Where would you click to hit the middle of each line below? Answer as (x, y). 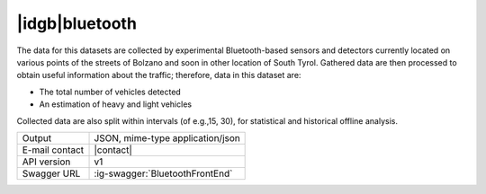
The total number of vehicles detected (110, 92)
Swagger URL (51, 173)
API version (46, 162)
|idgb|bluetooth (76, 23)
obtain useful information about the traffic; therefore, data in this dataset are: (159, 75)
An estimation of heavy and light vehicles (116, 104)
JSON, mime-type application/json (167, 137)
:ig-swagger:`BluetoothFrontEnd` (163, 173)
